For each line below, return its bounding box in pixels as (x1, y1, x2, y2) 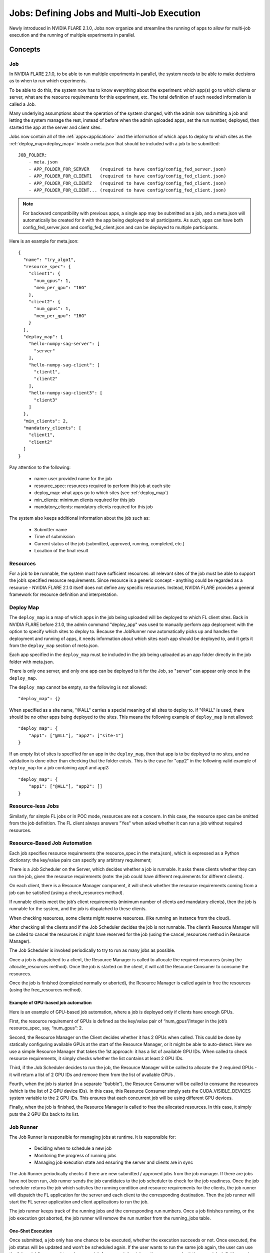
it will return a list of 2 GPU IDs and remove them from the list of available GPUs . (9, 1072, 175, 1078)
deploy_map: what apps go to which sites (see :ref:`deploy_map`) (34, 490, 168, 496)
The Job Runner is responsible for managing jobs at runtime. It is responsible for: (9, 1134, 176, 1140)
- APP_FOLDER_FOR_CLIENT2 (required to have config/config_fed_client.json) (28, 180, 226, 186)
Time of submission (34, 534, 75, 540)
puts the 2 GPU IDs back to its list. (9, 1111, 79, 1117)
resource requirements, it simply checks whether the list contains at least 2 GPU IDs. (9, 1056, 184, 1062)
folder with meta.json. (9, 659, 54, 665)
